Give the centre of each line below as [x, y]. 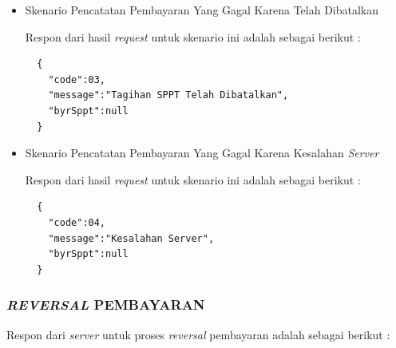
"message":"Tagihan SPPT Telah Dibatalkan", [168, 95]
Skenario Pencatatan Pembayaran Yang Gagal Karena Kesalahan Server [202, 153]
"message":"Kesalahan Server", [131, 238]
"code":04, [77, 222]
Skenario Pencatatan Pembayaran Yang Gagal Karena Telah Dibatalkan [202, 10]
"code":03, [77, 79]
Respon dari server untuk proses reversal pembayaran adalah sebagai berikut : [198, 334]
